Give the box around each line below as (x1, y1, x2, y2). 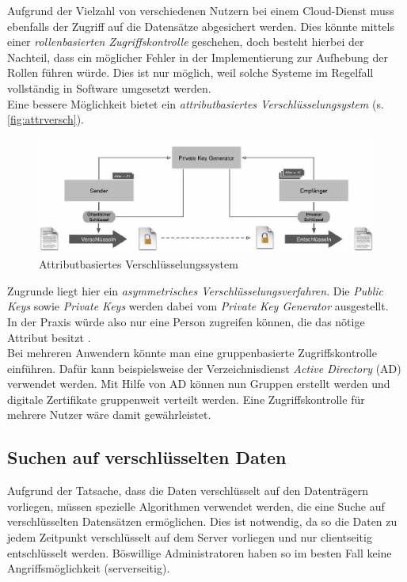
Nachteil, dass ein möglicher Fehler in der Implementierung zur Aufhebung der (7, 48, 388, 65)
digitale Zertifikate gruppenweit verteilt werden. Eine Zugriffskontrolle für (7, 390, 365, 407)
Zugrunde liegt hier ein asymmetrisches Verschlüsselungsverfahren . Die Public (7, 282, 383, 299)
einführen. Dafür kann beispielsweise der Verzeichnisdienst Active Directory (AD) (7, 359, 401, 376)
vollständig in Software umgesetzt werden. (7, 79, 211, 96)
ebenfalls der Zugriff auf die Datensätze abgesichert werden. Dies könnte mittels (7, 17, 394, 34)
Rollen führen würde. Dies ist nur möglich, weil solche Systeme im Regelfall (7, 64, 374, 81)
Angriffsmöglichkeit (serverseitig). (7, 560, 170, 576)
